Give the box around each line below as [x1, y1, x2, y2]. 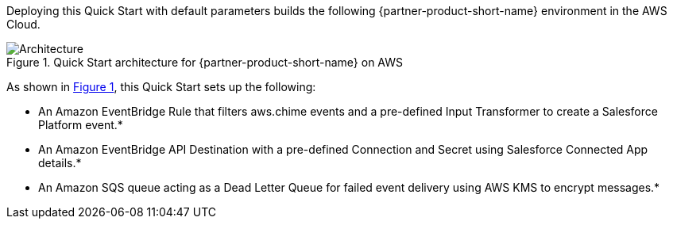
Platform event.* [38, 118, 123, 132]
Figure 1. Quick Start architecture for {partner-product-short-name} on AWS [6, 55, 404, 69]
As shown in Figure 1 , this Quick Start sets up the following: [6, 80, 316, 93]
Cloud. [6, 17, 41, 31]
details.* [38, 156, 82, 170]
